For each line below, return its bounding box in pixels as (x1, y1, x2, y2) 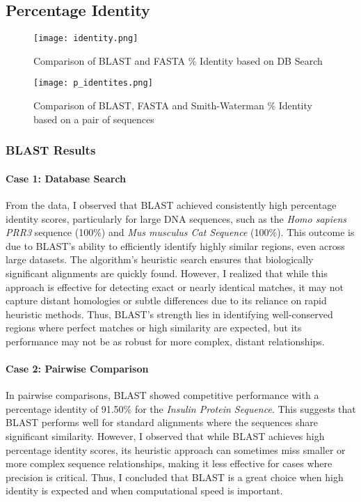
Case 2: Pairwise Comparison (6, 361, 149, 376)
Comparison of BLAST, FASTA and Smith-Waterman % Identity (33, 98, 312, 113)
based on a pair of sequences (33, 111, 154, 126)
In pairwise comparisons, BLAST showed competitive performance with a (6, 388, 319, 402)
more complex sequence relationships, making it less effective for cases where (6, 456, 332, 471)
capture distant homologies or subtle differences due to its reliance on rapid (6, 293, 327, 308)
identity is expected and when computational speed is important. (6, 483, 283, 498)
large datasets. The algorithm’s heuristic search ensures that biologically (6, 252, 314, 267)
